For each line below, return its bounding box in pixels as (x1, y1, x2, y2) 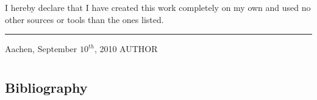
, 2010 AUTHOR (94, 42, 158, 55)
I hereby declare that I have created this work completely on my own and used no (5, 1, 311, 13)
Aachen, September (5, 42, 77, 55)
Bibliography (5, 78, 88, 96)
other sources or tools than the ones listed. (5, 13, 164, 25)
